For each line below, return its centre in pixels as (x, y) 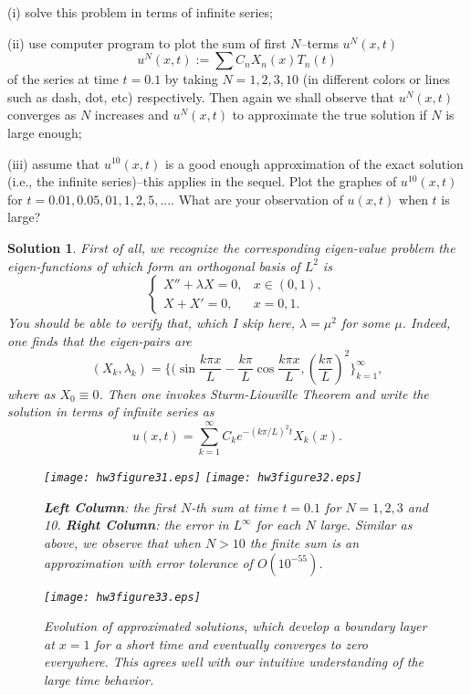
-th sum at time (235, 506)
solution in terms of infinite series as (111, 411)
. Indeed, (426, 323)
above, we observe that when (122, 542)
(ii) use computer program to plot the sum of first (147, 42)
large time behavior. (99, 679)
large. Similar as (366, 525)
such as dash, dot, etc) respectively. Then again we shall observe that (201, 96)
